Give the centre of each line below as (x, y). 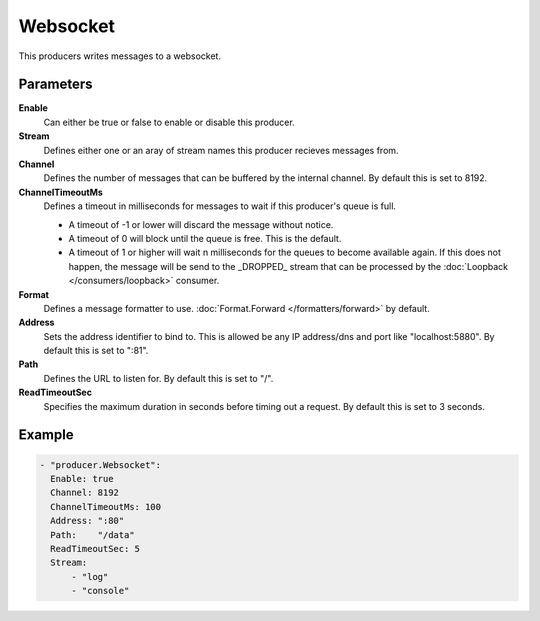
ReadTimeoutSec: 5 (95, 548)
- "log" (90, 576)
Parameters (55, 84)
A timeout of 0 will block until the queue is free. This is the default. (205, 238)
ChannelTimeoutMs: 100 (106, 506)
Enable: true (82, 479)
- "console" (100, 591)
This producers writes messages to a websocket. (120, 56)
